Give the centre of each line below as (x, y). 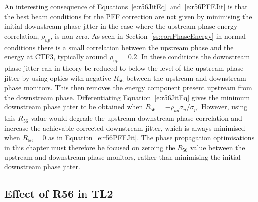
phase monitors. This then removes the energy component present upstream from (128, 87)
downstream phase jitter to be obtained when (74, 107)
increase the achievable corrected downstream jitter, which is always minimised (125, 127)
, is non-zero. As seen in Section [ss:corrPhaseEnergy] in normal (148, 35)
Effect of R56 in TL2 (59, 193)
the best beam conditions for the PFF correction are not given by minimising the (128, 16)
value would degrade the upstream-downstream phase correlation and (136, 118)
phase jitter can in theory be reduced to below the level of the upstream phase (124, 68)
